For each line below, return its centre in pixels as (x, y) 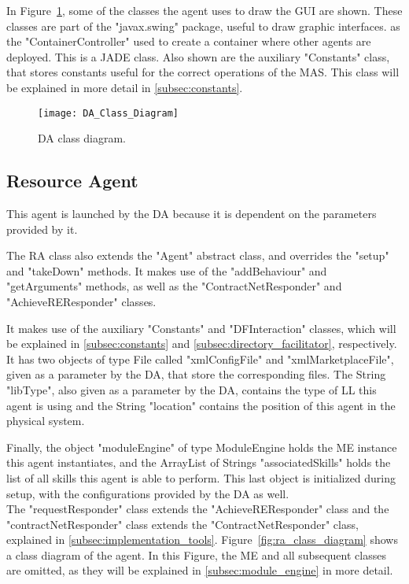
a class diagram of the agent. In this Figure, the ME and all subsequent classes (196, 554)
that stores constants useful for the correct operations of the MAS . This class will (203, 72)
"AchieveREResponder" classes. (81, 301)
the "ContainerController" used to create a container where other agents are (189, 41)
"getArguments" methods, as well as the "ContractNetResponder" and (174, 286)
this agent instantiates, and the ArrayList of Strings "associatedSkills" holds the (199, 462)
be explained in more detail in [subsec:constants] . (125, 87)
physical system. (46, 421)
